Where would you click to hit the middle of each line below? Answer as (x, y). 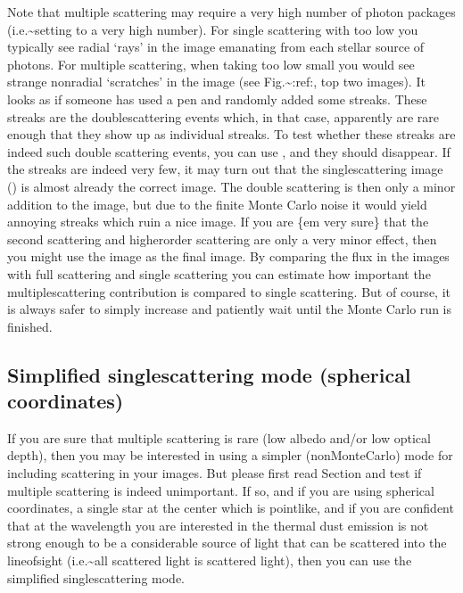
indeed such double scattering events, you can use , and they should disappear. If (229, 151)
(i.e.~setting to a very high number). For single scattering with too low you (213, 29)
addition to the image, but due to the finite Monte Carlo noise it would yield (217, 204)
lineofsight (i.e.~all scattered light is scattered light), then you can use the (210, 560)
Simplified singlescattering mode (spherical (209, 374)
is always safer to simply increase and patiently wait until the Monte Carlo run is (229, 309)
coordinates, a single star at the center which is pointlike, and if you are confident (231, 508)
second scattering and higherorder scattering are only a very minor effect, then (222, 239)
